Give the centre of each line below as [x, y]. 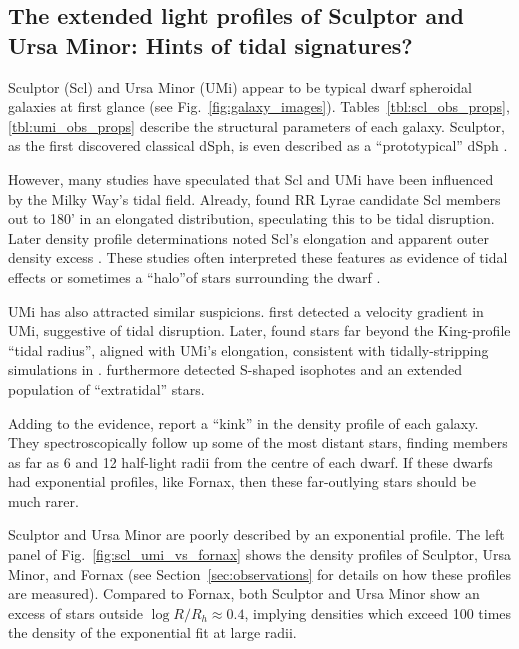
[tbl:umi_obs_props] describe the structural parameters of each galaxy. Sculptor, [256, 125]
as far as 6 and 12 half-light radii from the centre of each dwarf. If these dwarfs [250, 461]
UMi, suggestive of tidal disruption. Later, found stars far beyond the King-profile [259, 330]
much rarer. [43, 500]
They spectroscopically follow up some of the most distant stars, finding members [258, 442]
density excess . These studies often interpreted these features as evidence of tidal [258, 257]
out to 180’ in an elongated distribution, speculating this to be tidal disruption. [251, 218]
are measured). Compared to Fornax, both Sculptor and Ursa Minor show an [244, 593]
